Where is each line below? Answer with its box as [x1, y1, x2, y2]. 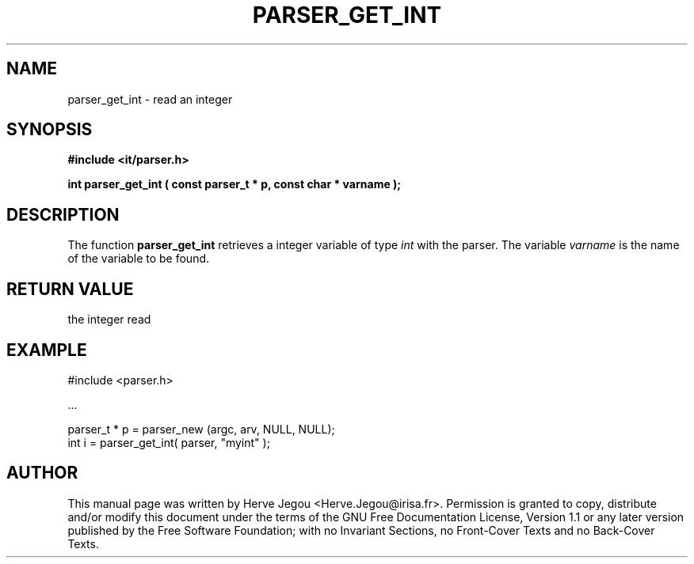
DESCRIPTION [6, 204, 120, 225]
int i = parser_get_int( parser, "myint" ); [67, 435, 270, 449]
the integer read [67, 312, 151, 327]
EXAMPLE [6, 339, 87, 360]
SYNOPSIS [6, 119, 93, 140]
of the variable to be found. [67, 252, 210, 266]
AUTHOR [6, 463, 78, 483]
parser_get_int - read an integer [67, 92, 233, 106]
